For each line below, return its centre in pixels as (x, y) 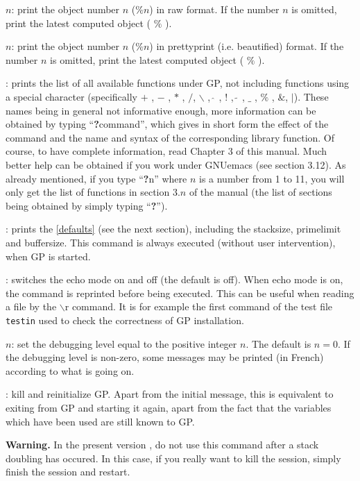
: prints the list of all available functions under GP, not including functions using (178, 83)
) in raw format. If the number (214, 9)
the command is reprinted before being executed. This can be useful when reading (180, 293)
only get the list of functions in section (88, 192)
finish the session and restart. (68, 472)
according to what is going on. (70, 370)
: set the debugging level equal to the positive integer (124, 343)
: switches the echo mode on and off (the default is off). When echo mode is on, (174, 279)
